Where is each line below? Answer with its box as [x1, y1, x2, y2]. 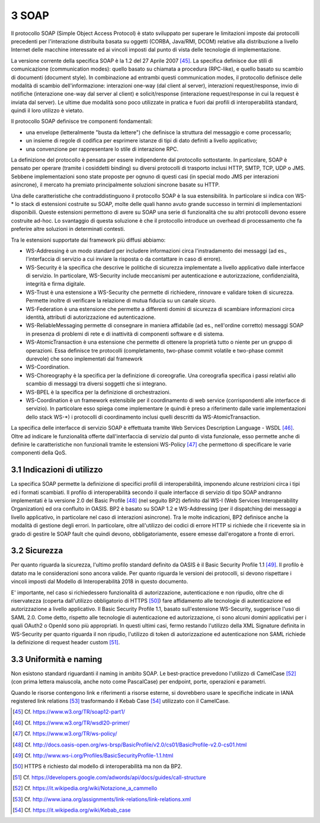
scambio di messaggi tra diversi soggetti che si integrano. [25, 380, 167, 387]
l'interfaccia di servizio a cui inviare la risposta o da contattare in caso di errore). [25, 255, 222, 262]
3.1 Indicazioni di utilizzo [11, 465, 103, 475]
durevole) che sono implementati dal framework [25, 355, 143, 362]
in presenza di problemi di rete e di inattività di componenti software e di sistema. [25, 330, 225, 337]
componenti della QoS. [11, 449, 67, 457]
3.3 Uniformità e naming [11, 654, 103, 664]
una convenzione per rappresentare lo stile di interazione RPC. [25, 145, 179, 153]
